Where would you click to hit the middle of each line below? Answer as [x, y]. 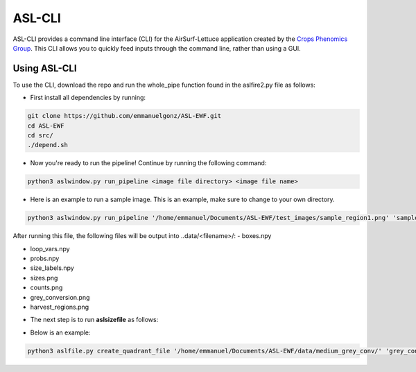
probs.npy [45, 259]
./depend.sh [48, 145]
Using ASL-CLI [45, 68]
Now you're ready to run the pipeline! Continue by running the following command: [148, 163]
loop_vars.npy [50, 248]
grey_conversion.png [60, 297]
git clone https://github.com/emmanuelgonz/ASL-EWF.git [124, 116]
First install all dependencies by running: [88, 98]
